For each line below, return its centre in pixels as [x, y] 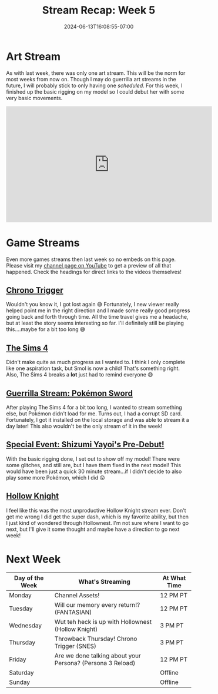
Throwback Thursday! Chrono [96, 639]
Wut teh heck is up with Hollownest [103, 622]
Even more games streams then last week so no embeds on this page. [91, 259]
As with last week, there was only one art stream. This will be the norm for [96, 73]
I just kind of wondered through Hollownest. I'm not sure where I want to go [98, 523]
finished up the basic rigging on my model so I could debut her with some [95, 91]
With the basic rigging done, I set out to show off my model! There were [93, 459]
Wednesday [26, 625]
